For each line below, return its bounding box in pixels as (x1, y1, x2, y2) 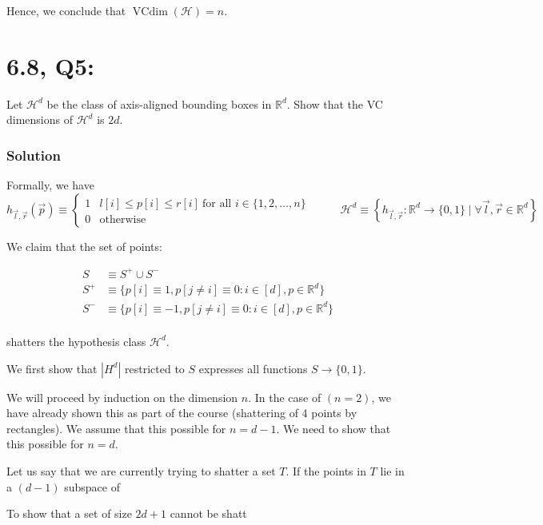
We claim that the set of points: (6, 237, 162, 254)
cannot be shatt (170, 505, 247, 522)
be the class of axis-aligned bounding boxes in (46, 95, 272, 112)
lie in (380, 462, 405, 479)
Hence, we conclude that (6, 2, 126, 18)
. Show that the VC (286, 95, 383, 112)
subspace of (64, 478, 120, 495)
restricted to (125, 360, 185, 376)
